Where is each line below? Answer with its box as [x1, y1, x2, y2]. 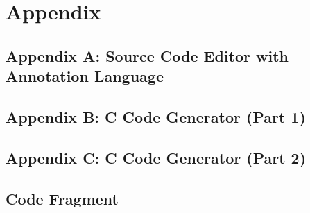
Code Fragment [6, 187, 119, 209]
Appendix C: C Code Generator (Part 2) [6, 146, 307, 168]
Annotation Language [6, 65, 164, 87]
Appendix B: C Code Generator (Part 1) [6, 105, 306, 127]
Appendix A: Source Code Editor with [6, 44, 289, 66]
